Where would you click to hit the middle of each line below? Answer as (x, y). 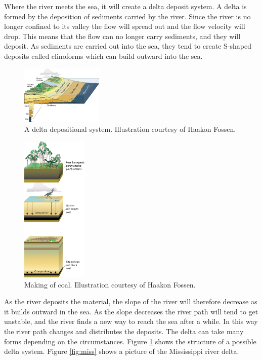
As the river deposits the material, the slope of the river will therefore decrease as (131, 301)
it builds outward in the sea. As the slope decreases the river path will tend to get (131, 311)
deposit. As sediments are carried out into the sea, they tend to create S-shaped (128, 46)
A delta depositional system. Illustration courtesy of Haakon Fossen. (130, 129)
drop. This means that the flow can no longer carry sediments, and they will (122, 36)
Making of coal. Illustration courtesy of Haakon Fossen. (110, 284)
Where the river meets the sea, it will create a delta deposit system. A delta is (125, 6)
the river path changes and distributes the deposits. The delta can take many (124, 331)
